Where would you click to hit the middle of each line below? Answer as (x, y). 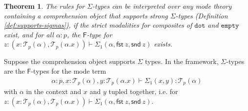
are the (14, 71)
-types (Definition (202, 15)
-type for (99, 34)
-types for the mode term (69, 71)
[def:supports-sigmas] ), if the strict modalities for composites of (98, 25)
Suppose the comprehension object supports (70, 61)
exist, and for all (29, 34)
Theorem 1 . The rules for (44, 6)
